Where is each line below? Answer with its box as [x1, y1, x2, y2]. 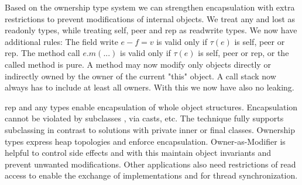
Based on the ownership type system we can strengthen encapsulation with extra [5, 1, 295, 13]
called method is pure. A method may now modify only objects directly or [5, 58, 271, 70]
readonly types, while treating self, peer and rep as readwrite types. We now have [5, 24, 297, 36]
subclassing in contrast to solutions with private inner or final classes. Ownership [5, 123, 296, 135]
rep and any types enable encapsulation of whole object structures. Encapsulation [5, 100, 298, 113]
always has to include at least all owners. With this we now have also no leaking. [5, 81, 294, 93]
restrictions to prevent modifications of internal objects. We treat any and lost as [5, 12, 296, 25]
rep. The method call [5, 47, 80, 59]
